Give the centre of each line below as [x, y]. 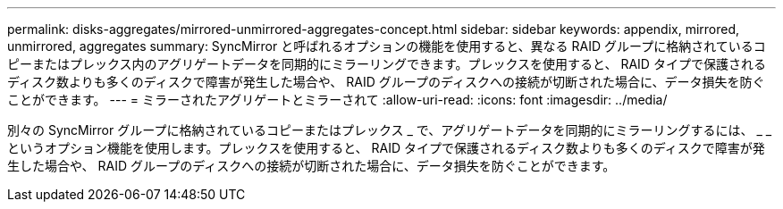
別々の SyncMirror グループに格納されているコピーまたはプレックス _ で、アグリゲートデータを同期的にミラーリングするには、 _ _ [390, 130]
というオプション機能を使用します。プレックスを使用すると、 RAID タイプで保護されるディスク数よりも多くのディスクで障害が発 [386, 148]
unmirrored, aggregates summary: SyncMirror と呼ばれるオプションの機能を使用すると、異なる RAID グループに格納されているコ [387, 46]
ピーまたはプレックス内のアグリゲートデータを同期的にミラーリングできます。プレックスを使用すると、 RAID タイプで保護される [387, 64]
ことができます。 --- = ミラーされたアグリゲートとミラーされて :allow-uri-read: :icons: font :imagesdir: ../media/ [337, 100]
